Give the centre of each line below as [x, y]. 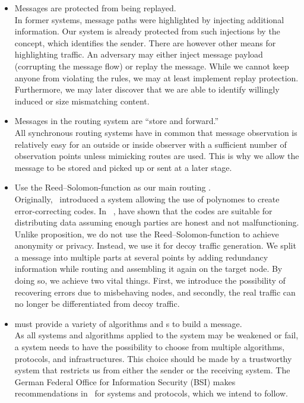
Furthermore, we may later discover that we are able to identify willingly [147, 89]
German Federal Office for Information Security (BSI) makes [125, 381]
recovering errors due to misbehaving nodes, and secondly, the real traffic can [155, 292]
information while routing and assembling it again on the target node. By [148, 269]
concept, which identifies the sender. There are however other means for [145, 42]
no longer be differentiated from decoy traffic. [97, 304]
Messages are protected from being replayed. [95, 8]
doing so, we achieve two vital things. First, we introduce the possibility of [150, 280]
